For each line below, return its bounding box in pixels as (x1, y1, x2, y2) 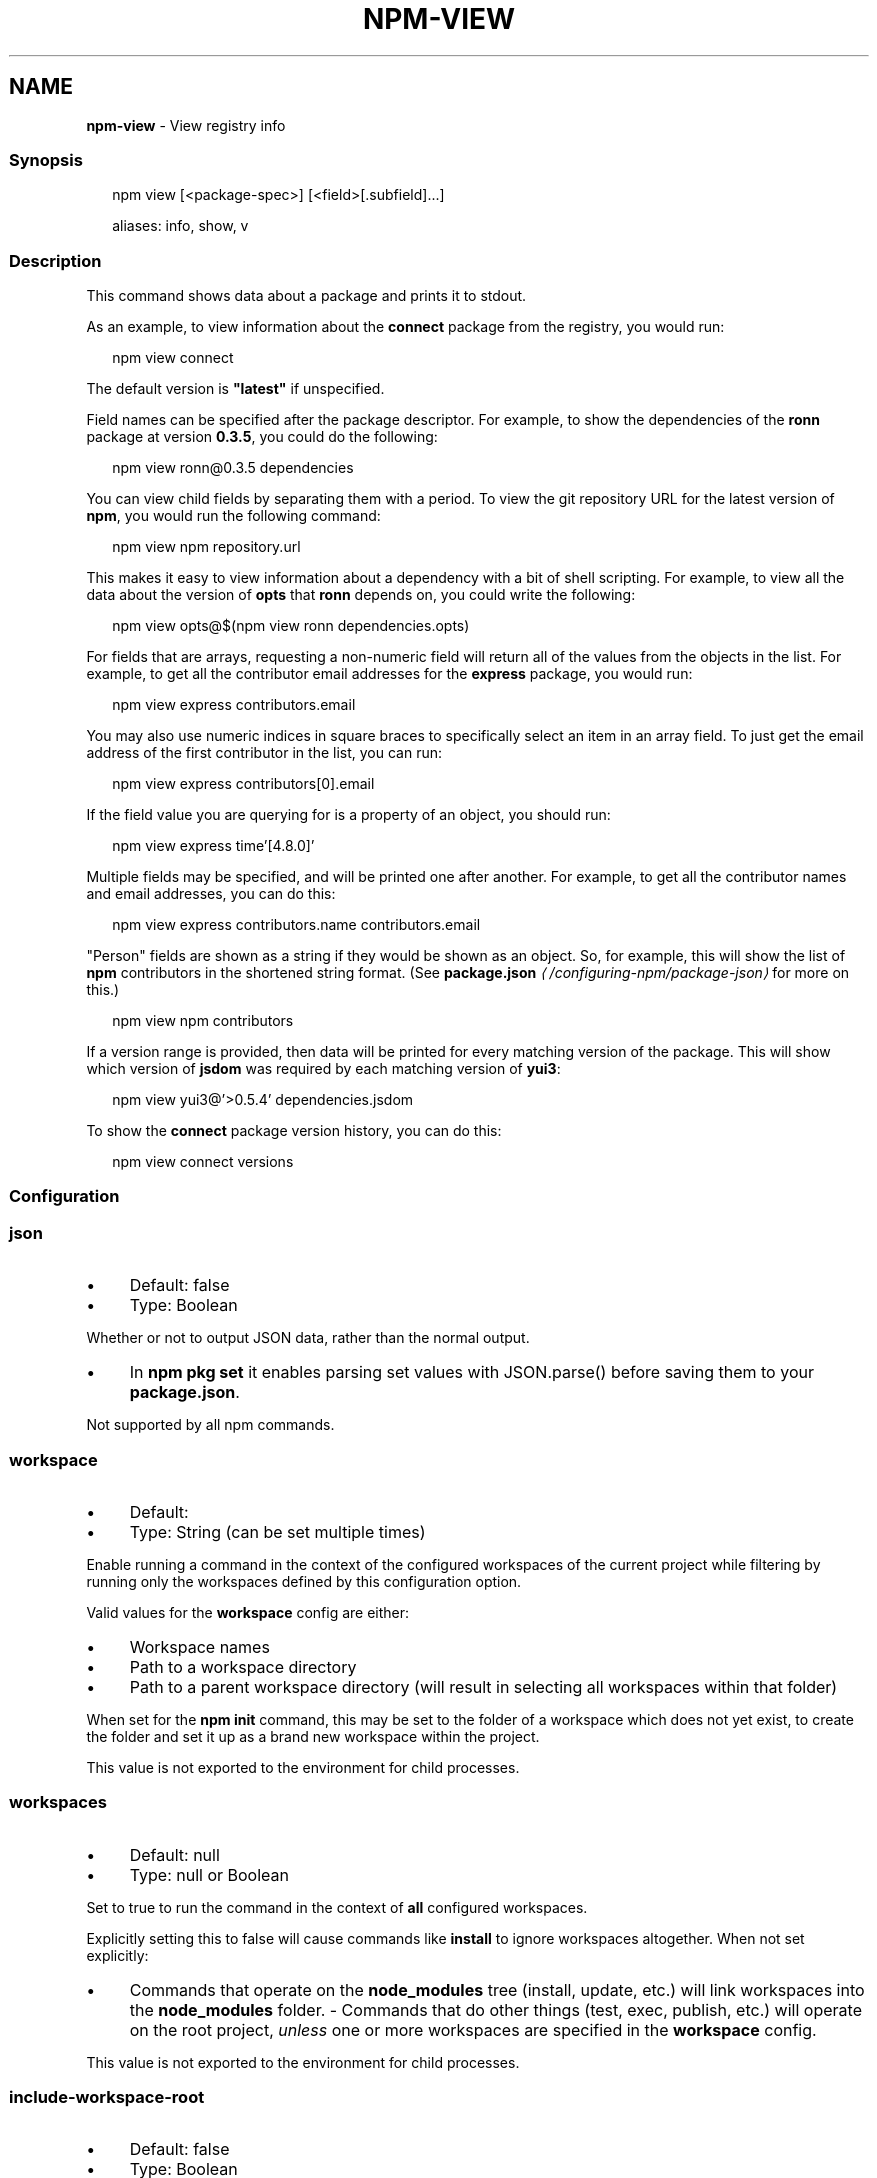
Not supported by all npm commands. (86, 1416, 335, 1434)
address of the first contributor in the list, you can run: (86, 744, 443, 762)
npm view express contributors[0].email (112, 775, 375, 793)
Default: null (129, 1844, 220, 1865)
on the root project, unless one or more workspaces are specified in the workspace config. (129, 2019, 817, 2040)
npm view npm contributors (112, 1012, 294, 1030)
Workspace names (129, 1636, 270, 1657)
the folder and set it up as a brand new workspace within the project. (86, 1727, 540, 1745)
